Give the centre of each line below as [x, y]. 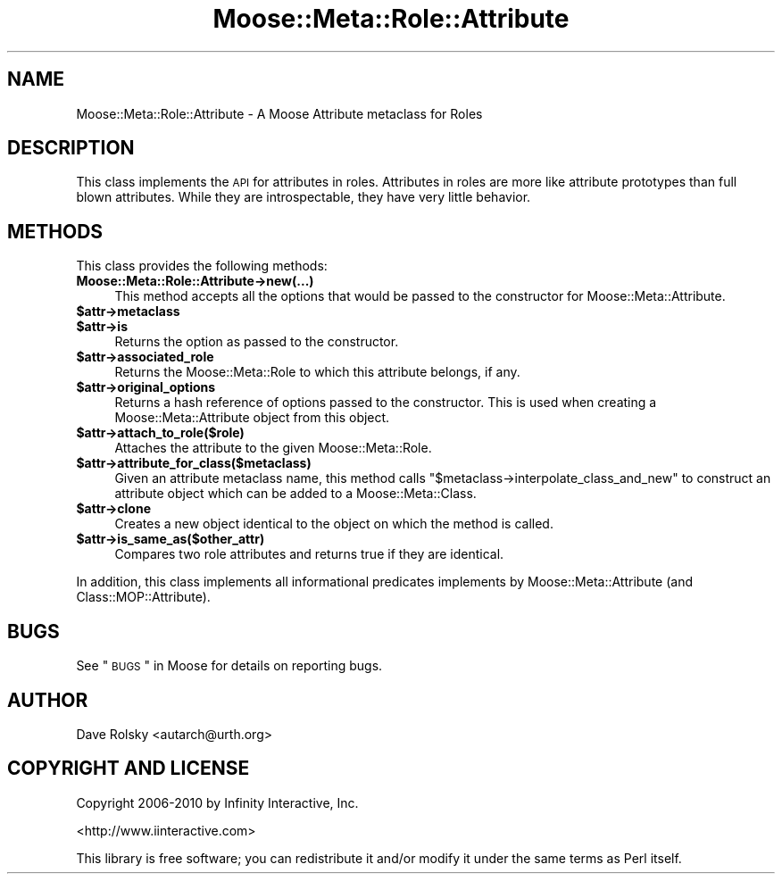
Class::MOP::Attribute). [143, 597]
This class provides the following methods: [202, 266]
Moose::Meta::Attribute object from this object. [252, 418]
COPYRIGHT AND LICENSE [129, 769]
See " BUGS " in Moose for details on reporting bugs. [229, 666]
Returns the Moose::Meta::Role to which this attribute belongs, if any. [317, 372]
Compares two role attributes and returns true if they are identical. [309, 554]
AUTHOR [48, 700]
